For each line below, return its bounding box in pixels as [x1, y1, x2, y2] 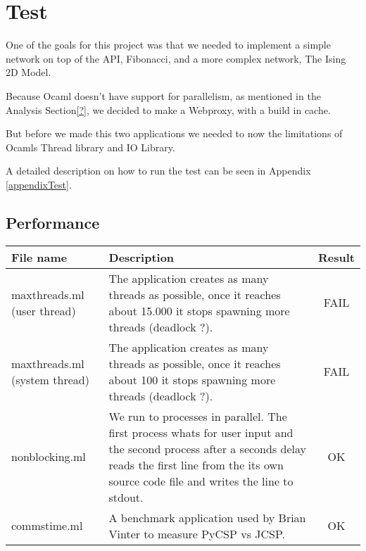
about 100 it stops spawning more [108, 371, 276, 388]
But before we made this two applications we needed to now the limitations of [6, 126, 343, 141]
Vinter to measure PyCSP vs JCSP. [108, 525, 286, 542]
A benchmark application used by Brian [108, 509, 306, 526]
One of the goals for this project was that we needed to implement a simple [6, 37, 331, 52]
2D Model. [6, 65, 51, 80]
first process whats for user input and [108, 424, 294, 441]
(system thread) [11, 371, 89, 388]
